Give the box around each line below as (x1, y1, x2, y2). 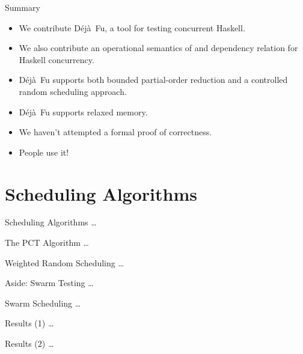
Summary (5, 1, 40, 13)
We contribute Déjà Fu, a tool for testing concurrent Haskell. (19, 21, 245, 34)
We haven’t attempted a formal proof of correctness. (19, 126, 212, 138)
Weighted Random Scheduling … (5, 256, 124, 269)
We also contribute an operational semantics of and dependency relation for (19, 41, 298, 54)
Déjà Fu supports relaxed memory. (19, 105, 148, 118)
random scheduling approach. (19, 85, 127, 97)
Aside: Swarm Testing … (5, 276, 94, 289)
